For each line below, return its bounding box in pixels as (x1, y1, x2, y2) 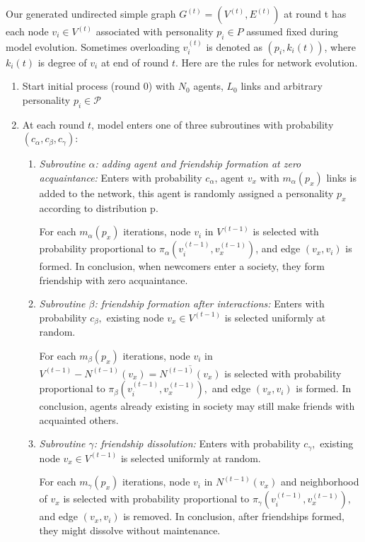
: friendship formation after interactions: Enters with (94, 296, 325, 311)
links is (326, 170, 357, 184)
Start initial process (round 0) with (22, 78, 175, 93)
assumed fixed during (246, 24, 338, 38)
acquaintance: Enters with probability (39, 170, 202, 184)
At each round (22, 117, 85, 131)
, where (324, 39, 356, 54)
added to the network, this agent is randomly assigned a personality (39, 185, 334, 200)
